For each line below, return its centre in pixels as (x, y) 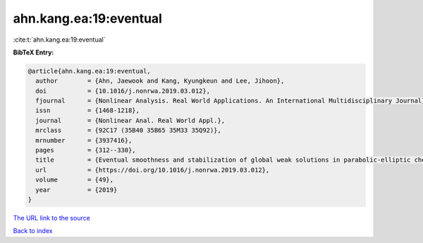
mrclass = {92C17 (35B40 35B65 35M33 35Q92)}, (128, 130)
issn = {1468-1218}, (88, 111)
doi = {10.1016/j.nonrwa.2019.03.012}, (123, 91)
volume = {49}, (75, 180)
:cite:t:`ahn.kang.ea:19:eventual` (59, 40)
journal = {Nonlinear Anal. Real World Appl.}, (130, 120)
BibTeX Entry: (33, 52)
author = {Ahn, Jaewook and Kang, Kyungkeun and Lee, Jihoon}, (160, 81)
